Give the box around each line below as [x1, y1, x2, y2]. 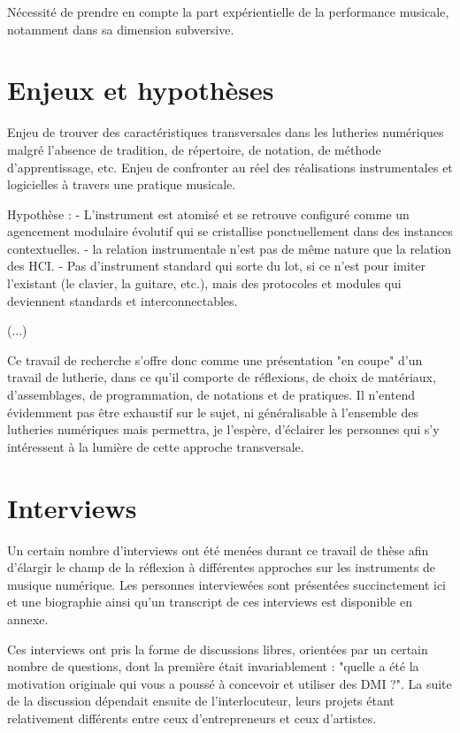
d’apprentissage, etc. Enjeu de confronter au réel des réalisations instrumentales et [7, 157, 453, 176]
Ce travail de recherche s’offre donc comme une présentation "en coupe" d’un [7, 350, 423, 369]
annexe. [7, 609, 49, 628]
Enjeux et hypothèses [7, 72, 274, 108]
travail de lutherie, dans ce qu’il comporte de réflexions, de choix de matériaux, [7, 368, 436, 386]
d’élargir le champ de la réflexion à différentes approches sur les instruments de [7, 558, 436, 576]
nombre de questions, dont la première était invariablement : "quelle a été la [7, 657, 419, 676]
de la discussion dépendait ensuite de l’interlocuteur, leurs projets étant [7, 691, 395, 710]
